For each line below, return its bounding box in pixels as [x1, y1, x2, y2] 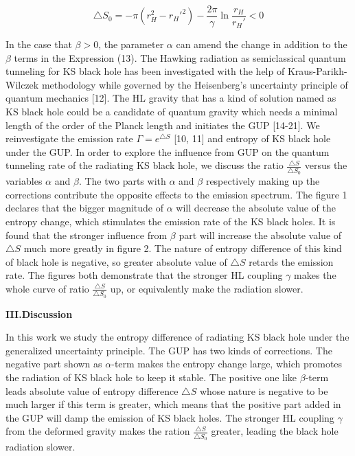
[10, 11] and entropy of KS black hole [174, 131, 331, 146]
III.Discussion [5, 306, 73, 321]
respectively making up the [205, 174, 320, 188]
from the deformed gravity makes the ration [5, 424, 190, 438]
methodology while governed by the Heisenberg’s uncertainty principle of [41, 77, 348, 91]
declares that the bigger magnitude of [5, 201, 163, 215]
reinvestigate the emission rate [5, 131, 133, 146]
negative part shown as [5, 356, 102, 371]
